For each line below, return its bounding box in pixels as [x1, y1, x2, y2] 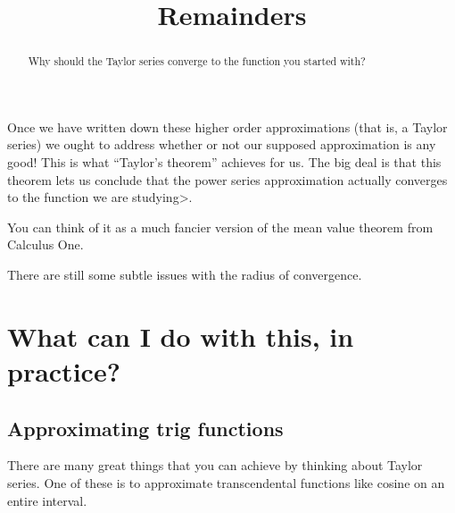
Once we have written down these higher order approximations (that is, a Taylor [7, 117, 448, 136]
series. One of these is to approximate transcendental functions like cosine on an [7, 473, 445, 492]
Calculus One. [7, 235, 84, 254]
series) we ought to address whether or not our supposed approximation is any [7, 135, 436, 154]
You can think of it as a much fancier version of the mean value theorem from [7, 217, 434, 236]
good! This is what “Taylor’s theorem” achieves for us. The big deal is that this [7, 153, 442, 172]
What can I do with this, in [7, 317, 354, 354]
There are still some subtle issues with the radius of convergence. [7, 265, 362, 283]
